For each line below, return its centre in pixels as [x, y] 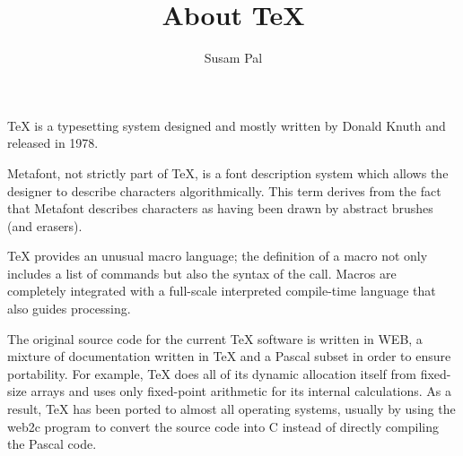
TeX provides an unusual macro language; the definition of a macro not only [218, 256]
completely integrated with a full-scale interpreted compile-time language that [222, 291]
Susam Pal [233, 58]
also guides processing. [69, 309]
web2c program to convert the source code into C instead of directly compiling [223, 426]
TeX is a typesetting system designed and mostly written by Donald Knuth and [227, 125]
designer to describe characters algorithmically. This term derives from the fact [224, 190]
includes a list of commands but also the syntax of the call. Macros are [202, 273]
